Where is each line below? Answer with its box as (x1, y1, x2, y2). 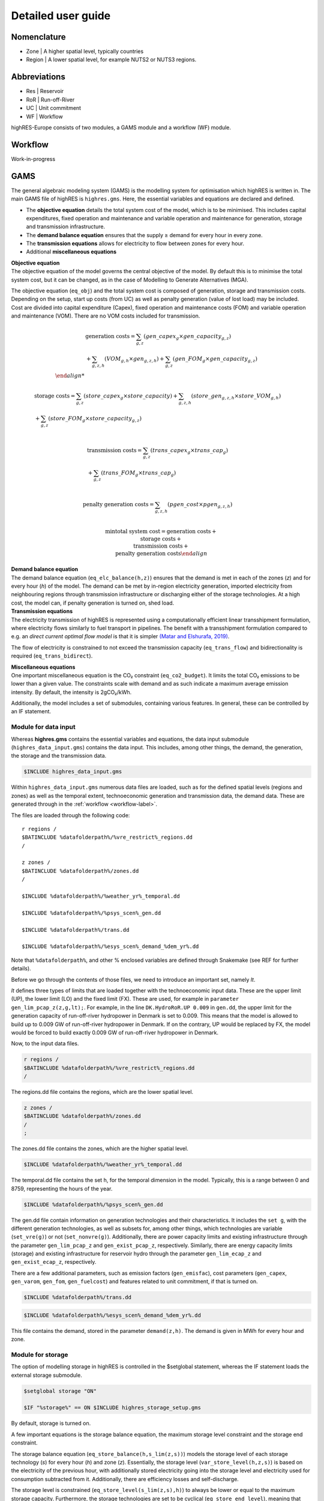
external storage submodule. (11, 1371, 82, 1379)
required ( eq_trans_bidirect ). (11, 652, 93, 660)
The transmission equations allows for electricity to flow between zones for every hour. (26, 240, 245, 247)
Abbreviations (11, 72, 65, 82)
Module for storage (11, 1350, 68, 1359)
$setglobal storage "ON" (23, 1388, 97, 1394)
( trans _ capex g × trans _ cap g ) (150, 447, 229, 455)
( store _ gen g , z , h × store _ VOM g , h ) (191, 392, 281, 400)
